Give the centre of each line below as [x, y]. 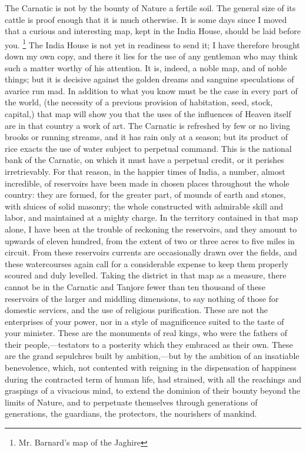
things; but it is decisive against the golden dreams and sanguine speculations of [149, 79]
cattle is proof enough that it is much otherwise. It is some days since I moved [146, 19]
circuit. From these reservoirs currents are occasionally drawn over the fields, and [151, 252]
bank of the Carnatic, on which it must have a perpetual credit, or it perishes [144, 160]
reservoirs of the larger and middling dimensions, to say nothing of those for [142, 298]
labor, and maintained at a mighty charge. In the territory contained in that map [152, 217]
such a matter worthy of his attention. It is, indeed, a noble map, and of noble [146, 67]
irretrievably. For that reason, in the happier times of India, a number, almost [145, 171]
